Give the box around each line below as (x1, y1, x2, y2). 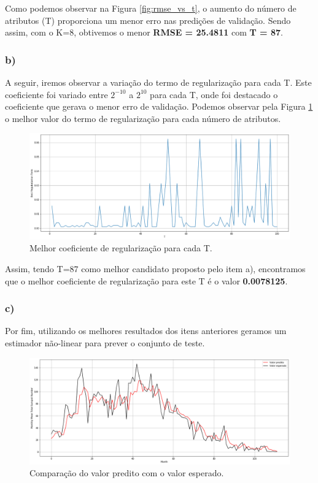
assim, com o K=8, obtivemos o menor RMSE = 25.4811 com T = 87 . (5, 26, 283, 39)
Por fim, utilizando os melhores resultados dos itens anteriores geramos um (5, 324, 287, 337)
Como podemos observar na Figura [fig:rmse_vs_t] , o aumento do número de (5, 2, 297, 14)
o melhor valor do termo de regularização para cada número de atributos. (5, 112, 281, 124)
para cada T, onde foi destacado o (150, 88, 278, 101)
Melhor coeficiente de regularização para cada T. (29, 241, 212, 254)
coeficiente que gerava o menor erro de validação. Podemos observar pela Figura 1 (5, 100, 313, 113)
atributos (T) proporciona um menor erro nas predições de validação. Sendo (5, 13, 291, 26)
